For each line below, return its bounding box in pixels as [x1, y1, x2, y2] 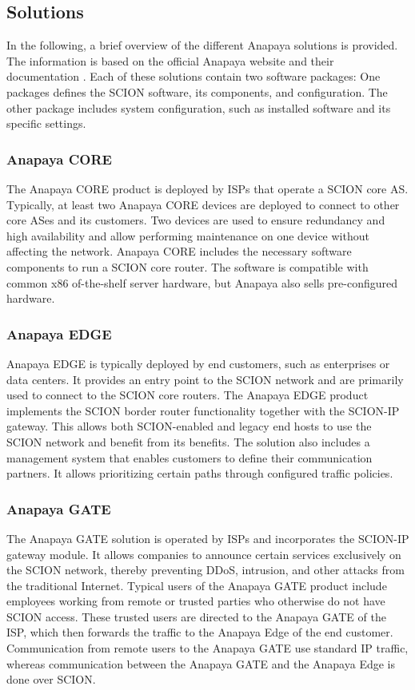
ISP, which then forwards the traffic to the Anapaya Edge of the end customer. [6, 624, 393, 640]
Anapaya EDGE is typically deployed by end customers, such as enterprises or [6, 355, 390, 371]
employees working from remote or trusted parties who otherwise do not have [6, 593, 385, 609]
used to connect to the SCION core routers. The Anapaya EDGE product [6, 387, 369, 403]
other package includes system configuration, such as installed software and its [6, 99, 391, 116]
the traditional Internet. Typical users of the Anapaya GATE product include [6, 577, 387, 593]
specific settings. [6, 115, 86, 132]
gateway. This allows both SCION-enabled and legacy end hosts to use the [6, 418, 372, 434]
